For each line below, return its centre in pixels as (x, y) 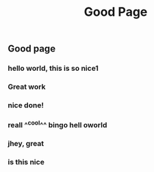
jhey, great (26, 144)
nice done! (26, 105)
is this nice (26, 162)
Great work (27, 87)
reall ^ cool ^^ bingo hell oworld (57, 124)
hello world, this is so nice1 (53, 68)
